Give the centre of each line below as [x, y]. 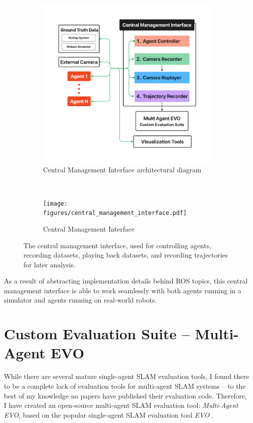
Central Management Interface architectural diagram [122, 170]
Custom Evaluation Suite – [97, 334]
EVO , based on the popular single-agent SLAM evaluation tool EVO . [109, 414]
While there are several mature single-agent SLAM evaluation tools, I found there [126, 376]
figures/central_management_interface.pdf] [115, 213]
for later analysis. [50, 264]
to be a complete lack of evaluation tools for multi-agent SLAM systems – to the [125, 386]
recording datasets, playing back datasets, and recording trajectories [126, 255]
